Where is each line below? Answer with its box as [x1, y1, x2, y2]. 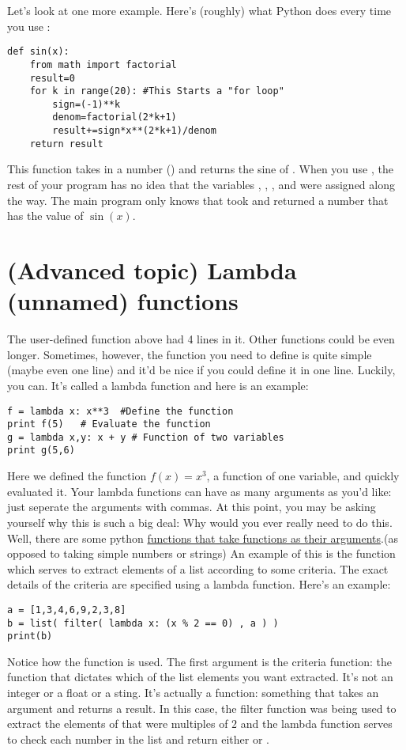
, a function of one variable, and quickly [206, 468, 400, 484]
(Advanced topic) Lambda [7, 254, 297, 286]
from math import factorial [29, 59, 177, 70]
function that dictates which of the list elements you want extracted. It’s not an [7, 669, 393, 685]
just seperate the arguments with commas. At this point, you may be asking [7, 498, 376, 515]
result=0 [29, 72, 75, 84]
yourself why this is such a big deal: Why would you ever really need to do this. [7, 513, 393, 530]
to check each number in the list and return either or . [7, 730, 269, 747]
